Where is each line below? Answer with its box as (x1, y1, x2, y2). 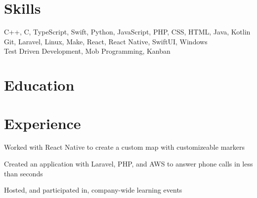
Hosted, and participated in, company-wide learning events (4, 185, 182, 195)
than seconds (4, 168, 43, 178)
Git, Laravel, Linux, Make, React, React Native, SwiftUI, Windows (4, 36, 208, 46)
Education (4, 75, 75, 95)
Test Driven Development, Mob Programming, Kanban (4, 46, 171, 56)
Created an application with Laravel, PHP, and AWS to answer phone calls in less (4, 159, 253, 168)
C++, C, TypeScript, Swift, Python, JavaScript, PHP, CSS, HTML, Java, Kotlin (4, 27, 251, 37)
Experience (4, 113, 81, 133)
